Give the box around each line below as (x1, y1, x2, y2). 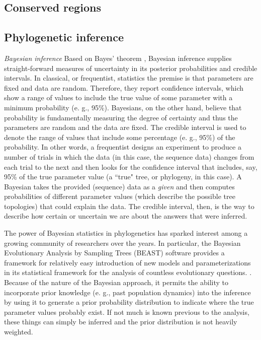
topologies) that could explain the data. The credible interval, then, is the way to (4, 200, 254, 211)
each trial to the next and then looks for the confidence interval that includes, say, (4, 161, 257, 172)
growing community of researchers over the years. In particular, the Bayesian (4, 237, 241, 248)
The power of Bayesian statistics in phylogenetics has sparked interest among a (4, 228, 248, 238)
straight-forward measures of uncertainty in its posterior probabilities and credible (4, 62, 257, 73)
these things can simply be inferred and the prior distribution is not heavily (4, 316, 237, 327)
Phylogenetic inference (4, 29, 124, 45)
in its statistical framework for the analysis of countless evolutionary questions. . (4, 267, 252, 278)
